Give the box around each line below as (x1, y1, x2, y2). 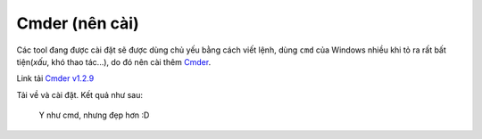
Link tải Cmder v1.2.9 (16, 73, 95, 84)
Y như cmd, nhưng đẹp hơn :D (38, 110, 150, 120)
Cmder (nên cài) (16, 13, 140, 33)
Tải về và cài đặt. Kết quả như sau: (16, 89, 143, 100)
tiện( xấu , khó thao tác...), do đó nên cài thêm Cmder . (16, 56, 212, 67)
